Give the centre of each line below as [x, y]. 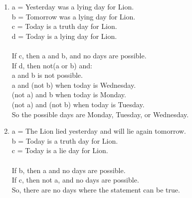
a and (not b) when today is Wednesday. [74, 85]
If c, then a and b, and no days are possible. [79, 55]
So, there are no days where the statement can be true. [96, 189]
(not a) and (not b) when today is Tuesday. [78, 104]
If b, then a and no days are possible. [69, 170]
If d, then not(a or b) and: [52, 65]
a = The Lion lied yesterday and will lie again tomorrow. [99, 131]
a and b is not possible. [47, 75]
